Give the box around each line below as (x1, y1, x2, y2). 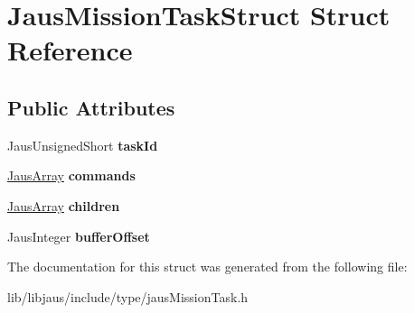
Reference (7, 32, 133, 69)
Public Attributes (7, 93, 175, 121)
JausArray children (7, 196, 120, 215)
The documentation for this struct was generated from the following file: (7, 257, 408, 276)
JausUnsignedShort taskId (7, 135, 158, 154)
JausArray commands (7, 166, 136, 185)
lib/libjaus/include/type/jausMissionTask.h (7, 287, 249, 306)
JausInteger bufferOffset (7, 226, 150, 245)
